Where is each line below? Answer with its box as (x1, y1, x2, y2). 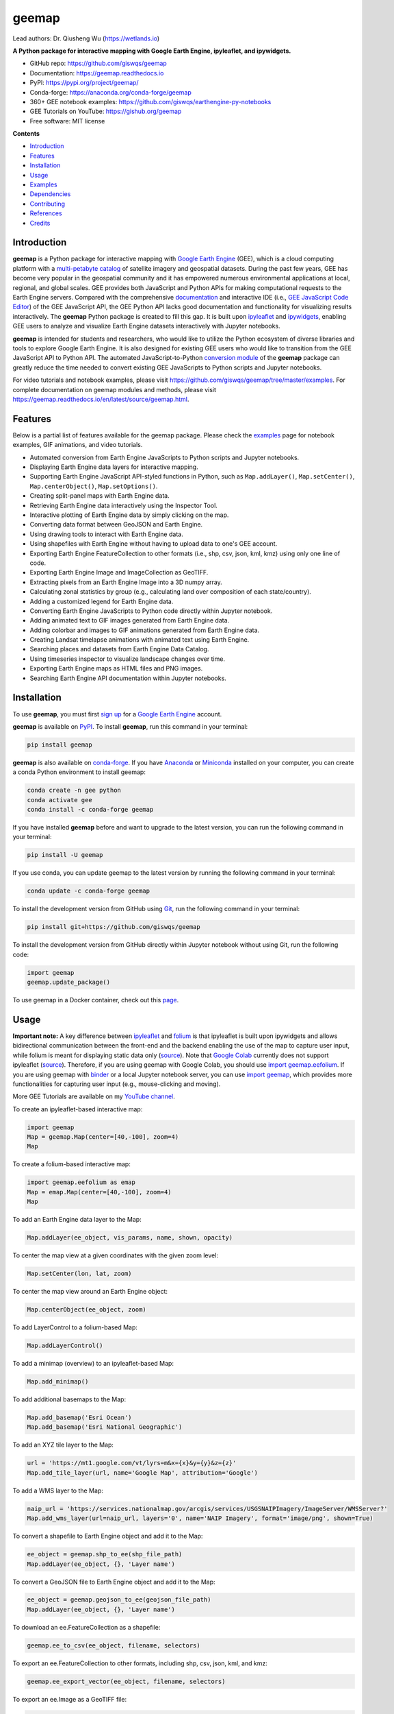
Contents (12, 130, 40, 138)
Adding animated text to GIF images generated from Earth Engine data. (29, 616, 230, 625)
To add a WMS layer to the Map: (12, 1486, 104, 1495)
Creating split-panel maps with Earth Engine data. (29, 492, 170, 500)
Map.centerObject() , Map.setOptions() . (29, 482, 158, 490)
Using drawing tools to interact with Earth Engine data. (29, 530, 184, 538)
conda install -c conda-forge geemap (27, 806, 154, 814)
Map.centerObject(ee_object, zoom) (27, 1306, 146, 1314)
